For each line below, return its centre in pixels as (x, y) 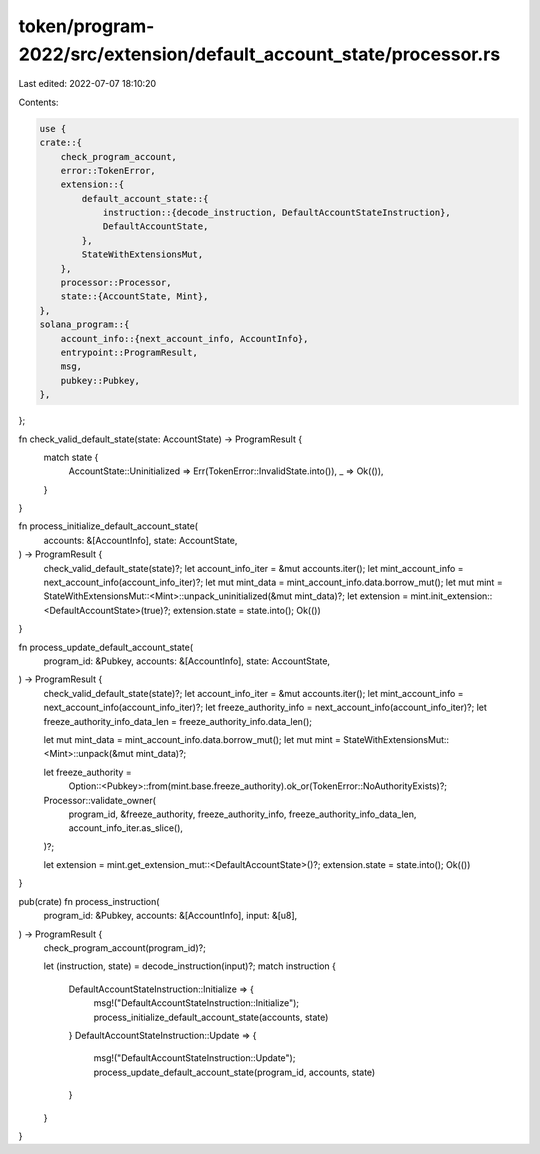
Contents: (38, 102)
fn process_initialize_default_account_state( (108, 526)
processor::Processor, (116, 283)
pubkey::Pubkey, (100, 380)
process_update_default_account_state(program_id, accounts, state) (234, 1072)
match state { (71, 457)
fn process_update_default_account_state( (106, 647)
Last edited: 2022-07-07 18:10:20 (87, 84)
